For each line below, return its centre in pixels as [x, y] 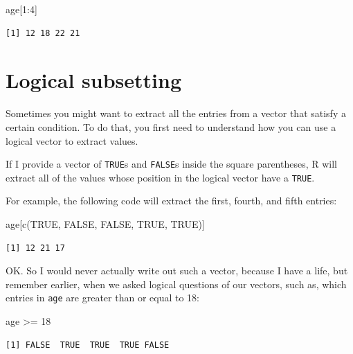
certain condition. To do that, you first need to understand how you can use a [171, 126]
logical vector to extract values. [72, 140]
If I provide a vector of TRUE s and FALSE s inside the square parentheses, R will [172, 164]
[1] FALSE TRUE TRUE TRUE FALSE [88, 345]
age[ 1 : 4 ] [21, 9]
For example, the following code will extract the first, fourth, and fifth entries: [171, 201]
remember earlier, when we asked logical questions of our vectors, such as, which [176, 284]
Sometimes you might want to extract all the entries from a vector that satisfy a [176, 113]
